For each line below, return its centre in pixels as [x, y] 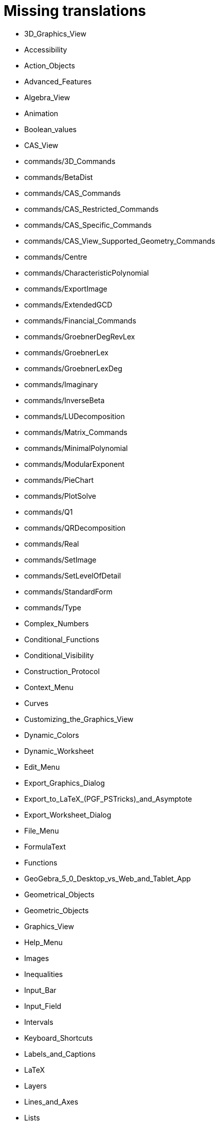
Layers [35, 1086]
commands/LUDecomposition [75, 416]
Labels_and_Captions [60, 1054]
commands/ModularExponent [75, 464]
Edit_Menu [42, 767]
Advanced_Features [58, 81]
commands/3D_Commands [70, 161]
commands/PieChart [59, 480]
